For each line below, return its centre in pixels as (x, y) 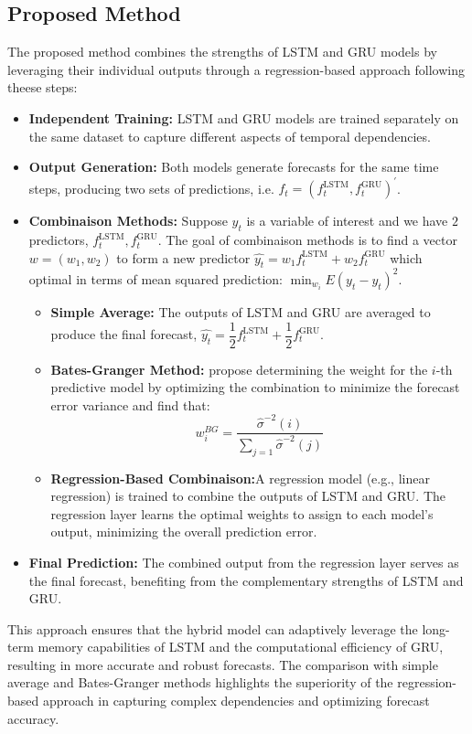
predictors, (59, 240)
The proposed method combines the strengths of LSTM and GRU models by (222, 52)
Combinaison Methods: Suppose (128, 221)
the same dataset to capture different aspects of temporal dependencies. (230, 136)
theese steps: (43, 87)
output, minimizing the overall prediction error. (184, 532)
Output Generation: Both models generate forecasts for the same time (234, 167)
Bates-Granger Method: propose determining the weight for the (239, 369)
